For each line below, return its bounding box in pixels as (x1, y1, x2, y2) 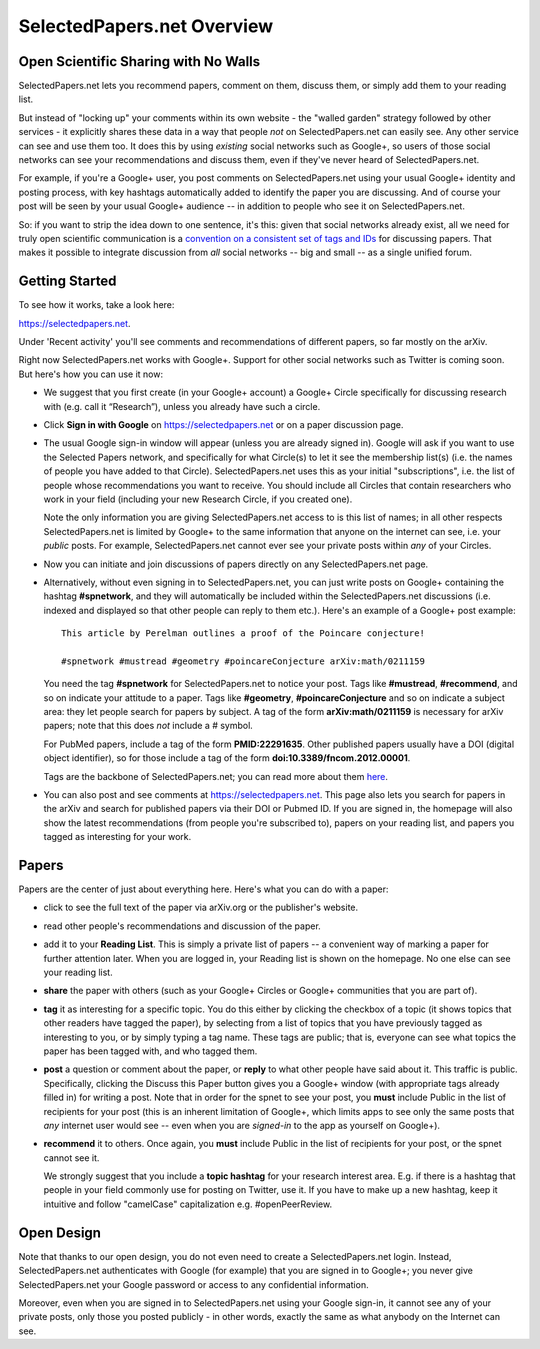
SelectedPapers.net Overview (18, 15, 274, 37)
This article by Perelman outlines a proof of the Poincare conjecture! (61, 628, 425, 639)
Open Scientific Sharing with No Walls (18, 53, 261, 70)
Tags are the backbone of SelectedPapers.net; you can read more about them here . (43, 770, 389, 782)
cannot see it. (43, 1151, 100, 1164)
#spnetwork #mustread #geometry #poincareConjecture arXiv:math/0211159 (61, 655, 425, 667)
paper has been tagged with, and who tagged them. (43, 1045, 258, 1057)
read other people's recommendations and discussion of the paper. (43, 920, 322, 932)
